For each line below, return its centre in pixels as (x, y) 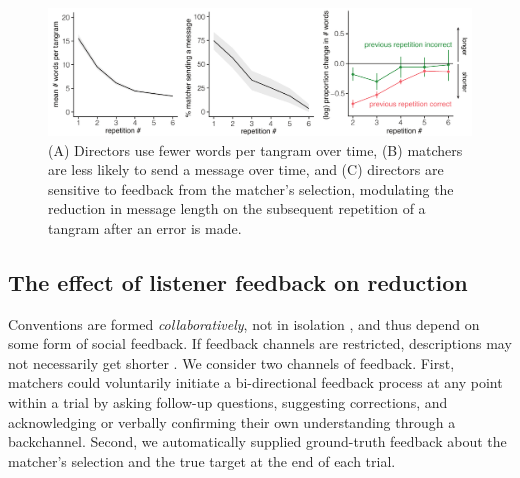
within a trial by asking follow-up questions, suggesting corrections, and (228, 402)
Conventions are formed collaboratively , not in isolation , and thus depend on (244, 323)
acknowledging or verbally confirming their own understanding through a (232, 421)
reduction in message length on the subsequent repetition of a (237, 208)
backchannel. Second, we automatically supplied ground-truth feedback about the (257, 441)
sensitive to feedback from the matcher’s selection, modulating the (251, 188)
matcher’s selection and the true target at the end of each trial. (202, 460)
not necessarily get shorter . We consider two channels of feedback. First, (231, 362)
